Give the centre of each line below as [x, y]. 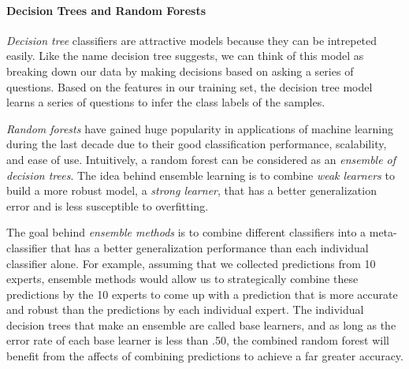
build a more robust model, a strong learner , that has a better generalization [191, 190]
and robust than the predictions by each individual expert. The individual [185, 309]
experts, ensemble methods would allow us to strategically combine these [182, 279]
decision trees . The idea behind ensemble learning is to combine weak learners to [201, 175]
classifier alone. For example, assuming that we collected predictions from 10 [191, 263]
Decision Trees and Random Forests [106, 10]
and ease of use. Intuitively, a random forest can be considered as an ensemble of [201, 159]
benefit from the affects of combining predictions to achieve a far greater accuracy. [205, 356]
